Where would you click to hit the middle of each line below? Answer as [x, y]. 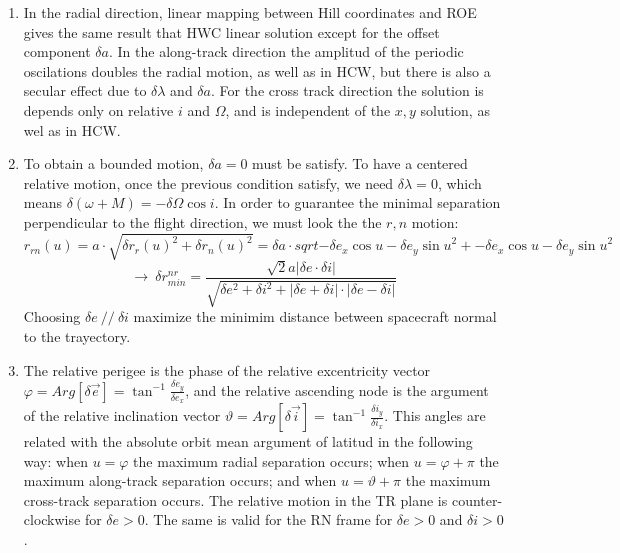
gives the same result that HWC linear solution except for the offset [231, 31]
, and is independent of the [308, 109]
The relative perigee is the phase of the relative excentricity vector [227, 369]
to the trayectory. [77, 335]
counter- [477, 499]
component [57, 51]
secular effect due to [85, 90]
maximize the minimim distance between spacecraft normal [315, 316]
